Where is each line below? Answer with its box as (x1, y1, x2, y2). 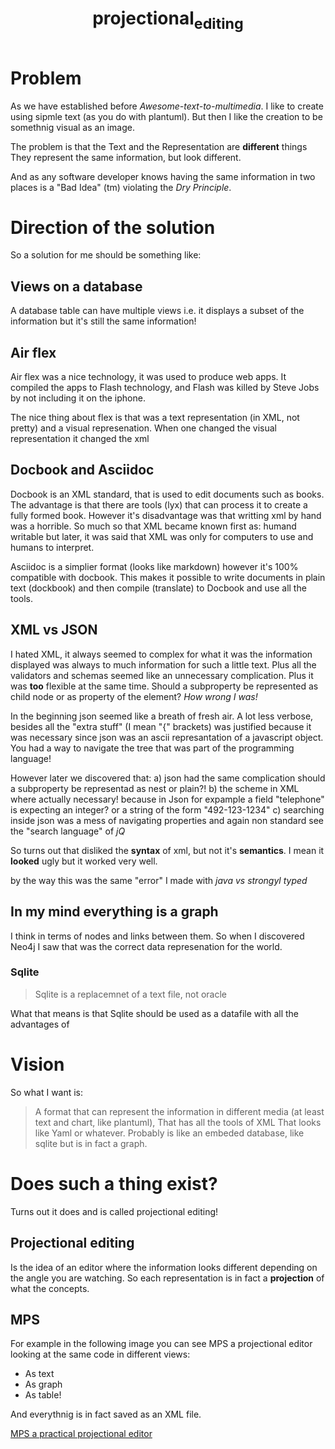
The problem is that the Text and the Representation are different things (10, 140, 308, 152)
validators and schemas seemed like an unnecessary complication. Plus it (10, 669, 314, 681)
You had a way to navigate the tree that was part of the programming (10, 742, 295, 754)
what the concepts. (10, 1282, 90, 1294)
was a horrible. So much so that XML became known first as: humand (10, 520, 297, 532)
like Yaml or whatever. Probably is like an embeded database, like (34, 1127, 305, 1139)
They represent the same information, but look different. (10, 151, 242, 163)
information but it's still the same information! (10, 315, 197, 327)
